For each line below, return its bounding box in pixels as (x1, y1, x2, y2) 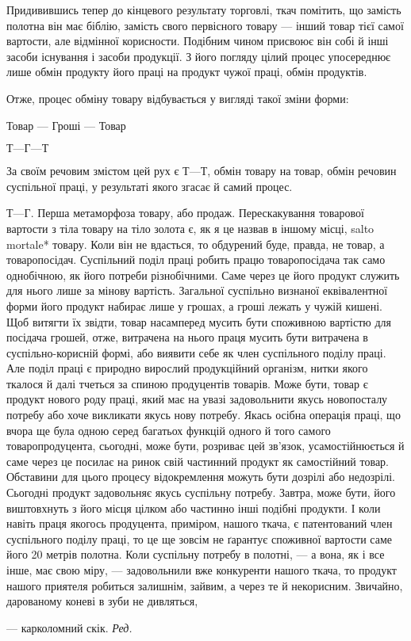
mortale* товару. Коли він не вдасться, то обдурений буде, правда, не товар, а (6, 235, 385, 252)
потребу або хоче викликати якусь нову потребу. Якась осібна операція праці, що (6, 406, 401, 423)
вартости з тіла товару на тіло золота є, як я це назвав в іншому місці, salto (6, 219, 375, 236)
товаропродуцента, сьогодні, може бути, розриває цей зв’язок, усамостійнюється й (6, 437, 405, 454)
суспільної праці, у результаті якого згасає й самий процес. (6, 177, 293, 194)
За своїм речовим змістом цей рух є (6, 162, 179, 179)
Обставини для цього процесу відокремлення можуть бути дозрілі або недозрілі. (6, 468, 395, 485)
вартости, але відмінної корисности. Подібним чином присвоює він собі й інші (6, 32, 389, 49)
